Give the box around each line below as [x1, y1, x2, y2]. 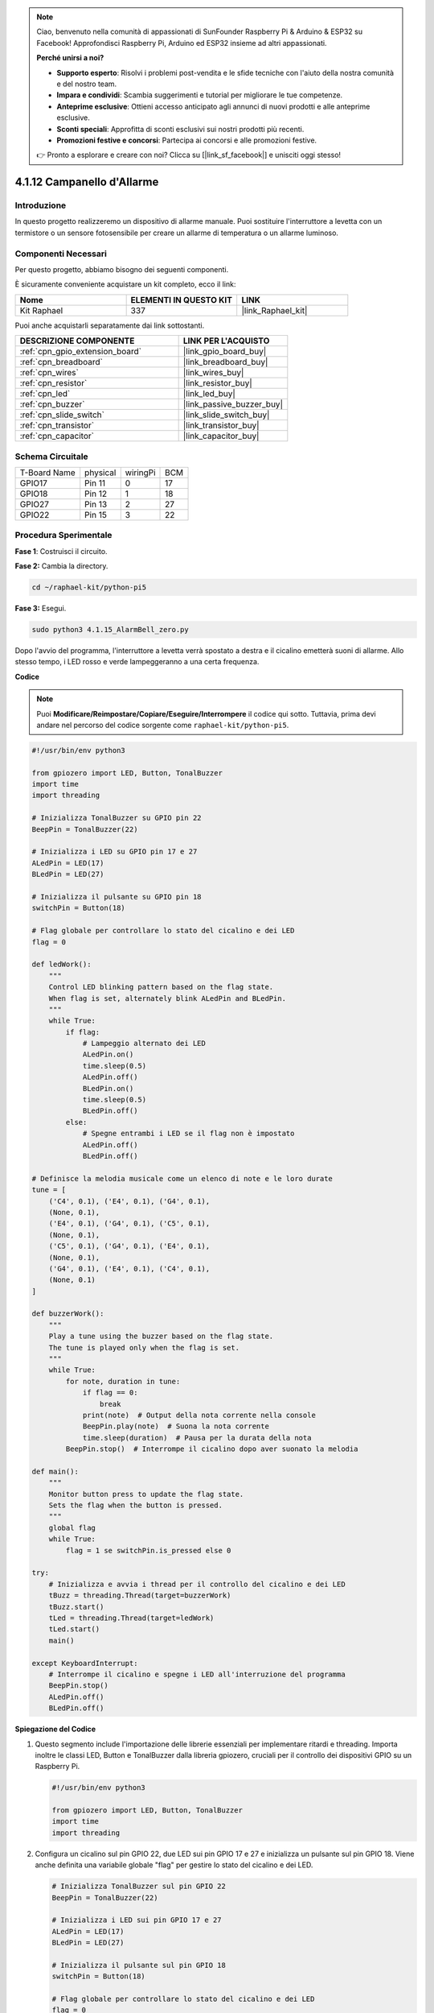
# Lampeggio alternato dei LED [82, 1039, 207, 1048]
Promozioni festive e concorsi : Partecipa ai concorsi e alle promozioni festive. [56, 135, 317, 145]
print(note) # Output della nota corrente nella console [82, 1410, 317, 1420]
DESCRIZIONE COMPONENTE [19, 335, 135, 346]
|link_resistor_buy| [182, 378, 252, 389]
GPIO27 [19, 498, 50, 510]
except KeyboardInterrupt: [31, 1659, 138, 1668]
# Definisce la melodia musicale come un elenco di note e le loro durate [31, 1174, 334, 1183]
